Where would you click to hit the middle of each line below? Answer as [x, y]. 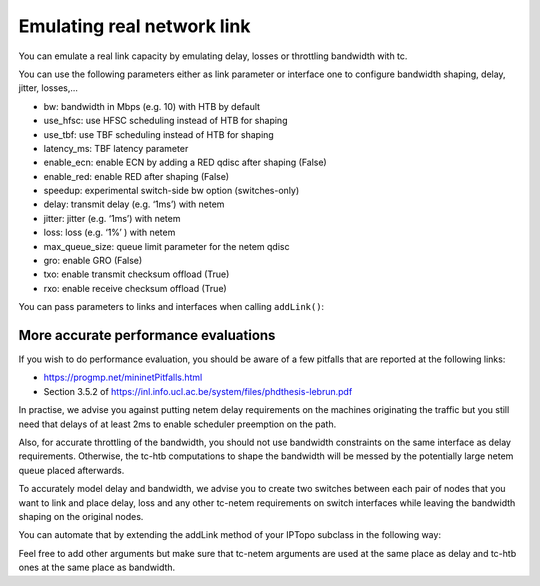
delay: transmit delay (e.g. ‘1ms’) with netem [134, 204]
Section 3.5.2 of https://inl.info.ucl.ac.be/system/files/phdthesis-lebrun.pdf [198, 391]
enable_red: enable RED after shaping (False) [136, 176]
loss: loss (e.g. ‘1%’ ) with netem [109, 232]
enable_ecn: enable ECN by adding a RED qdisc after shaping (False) [185, 162]
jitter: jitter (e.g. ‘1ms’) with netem [112, 218]
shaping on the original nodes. [81, 516]
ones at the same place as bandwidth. [97, 567]
